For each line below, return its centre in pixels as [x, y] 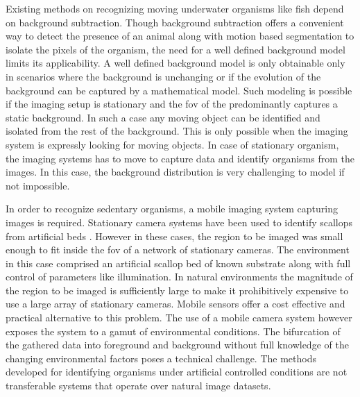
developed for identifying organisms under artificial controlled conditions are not [177, 372]
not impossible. [38, 185]
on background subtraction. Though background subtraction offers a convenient [175, 22]
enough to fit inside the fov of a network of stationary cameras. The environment [178, 250]
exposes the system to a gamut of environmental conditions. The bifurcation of [173, 331]
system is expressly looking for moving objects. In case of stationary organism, [172, 144]
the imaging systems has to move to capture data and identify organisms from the [180, 158]
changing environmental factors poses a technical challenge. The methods [161, 358]
